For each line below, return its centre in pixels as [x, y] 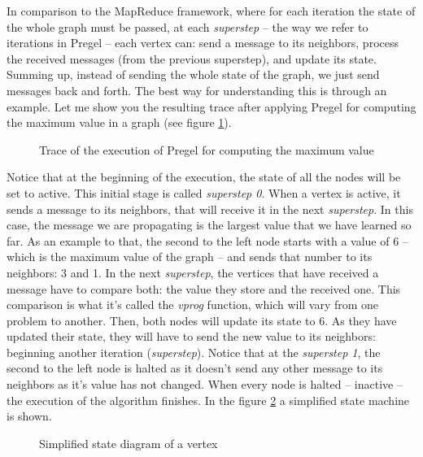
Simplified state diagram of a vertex [129, 443]
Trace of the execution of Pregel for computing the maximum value [207, 149]
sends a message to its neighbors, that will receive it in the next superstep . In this [210, 209]
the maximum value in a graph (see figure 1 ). [119, 122]
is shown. [29, 416]
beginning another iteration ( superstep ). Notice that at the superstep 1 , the [194, 352]
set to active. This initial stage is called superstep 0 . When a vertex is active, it [204, 192]
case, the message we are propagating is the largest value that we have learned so [209, 225]
